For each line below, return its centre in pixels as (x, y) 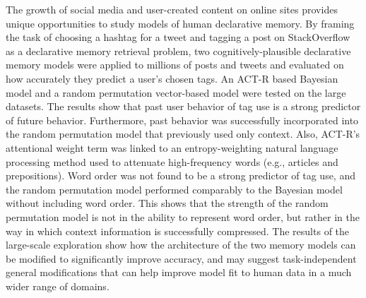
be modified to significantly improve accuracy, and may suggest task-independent (181, 258)
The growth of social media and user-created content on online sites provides (172, 9)
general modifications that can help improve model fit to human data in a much (179, 272)
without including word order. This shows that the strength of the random (167, 203)
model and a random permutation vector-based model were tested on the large (176, 92)
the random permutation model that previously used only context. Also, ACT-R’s (183, 134)
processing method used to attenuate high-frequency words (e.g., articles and (172, 161)
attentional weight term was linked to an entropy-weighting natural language (172, 147)
